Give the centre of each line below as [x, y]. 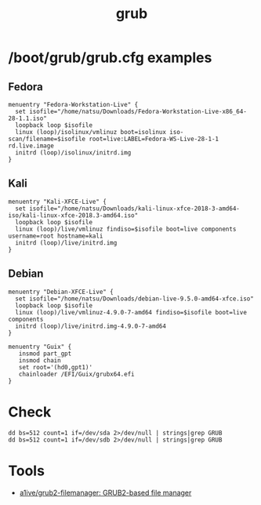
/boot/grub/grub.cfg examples [110, 58]
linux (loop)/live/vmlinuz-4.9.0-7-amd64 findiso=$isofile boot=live [131, 312]
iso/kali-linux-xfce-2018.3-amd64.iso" [73, 215]
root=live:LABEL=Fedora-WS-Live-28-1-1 [154, 139]
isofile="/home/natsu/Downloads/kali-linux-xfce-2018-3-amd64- [134, 209]
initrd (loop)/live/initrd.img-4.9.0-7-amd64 [91, 326]
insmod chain [40, 360]
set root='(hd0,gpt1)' [55, 367]
